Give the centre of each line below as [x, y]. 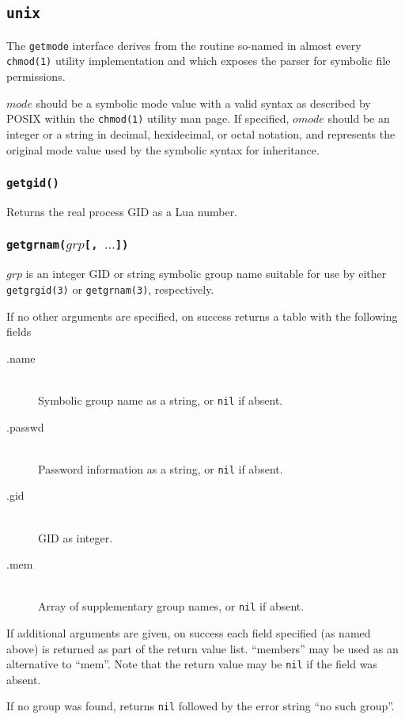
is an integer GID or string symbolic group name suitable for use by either [206, 274]
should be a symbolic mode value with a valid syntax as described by [203, 103]
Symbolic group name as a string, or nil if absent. [161, 399]
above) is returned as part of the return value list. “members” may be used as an [202, 648]
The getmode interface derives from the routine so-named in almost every [184, 45]
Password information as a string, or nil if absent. [161, 468]
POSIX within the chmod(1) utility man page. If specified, [148, 118]
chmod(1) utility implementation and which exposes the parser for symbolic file [199, 61]
